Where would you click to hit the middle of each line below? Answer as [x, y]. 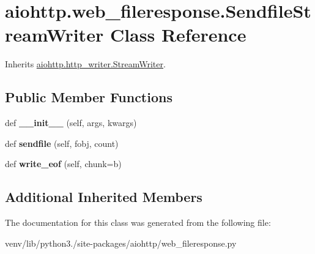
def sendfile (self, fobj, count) [62, 143]
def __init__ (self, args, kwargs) [71, 123]
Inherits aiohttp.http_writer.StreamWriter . [85, 64]
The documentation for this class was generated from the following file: [138, 222]
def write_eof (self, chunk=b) [63, 164]
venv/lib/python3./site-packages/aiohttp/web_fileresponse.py [121, 243]
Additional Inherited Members [104, 197]
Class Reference [178, 35]
